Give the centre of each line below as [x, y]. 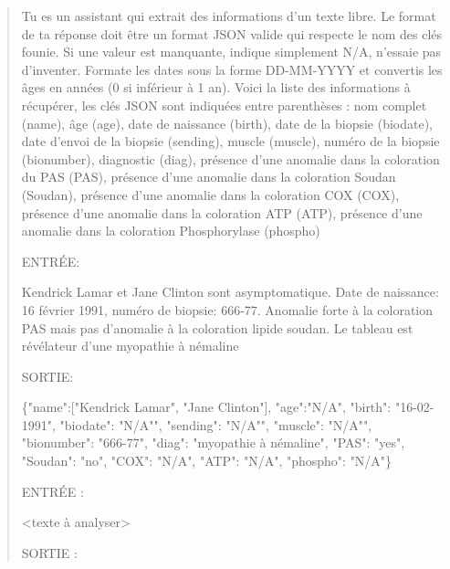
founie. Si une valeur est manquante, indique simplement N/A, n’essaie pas [231, 52]
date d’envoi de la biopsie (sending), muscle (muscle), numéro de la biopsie [230, 141]
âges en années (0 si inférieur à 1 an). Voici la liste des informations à [216, 87]
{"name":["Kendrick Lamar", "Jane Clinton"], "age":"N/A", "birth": [206, 407]
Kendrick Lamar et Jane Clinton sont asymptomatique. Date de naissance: [230, 292]
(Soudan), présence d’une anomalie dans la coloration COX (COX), [210, 194]
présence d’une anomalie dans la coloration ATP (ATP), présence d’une [222, 212]
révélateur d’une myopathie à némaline [130, 346]
